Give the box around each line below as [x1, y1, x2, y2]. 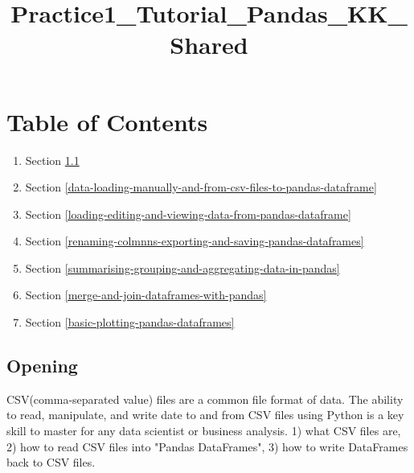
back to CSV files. [6, 454, 96, 471]
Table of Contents [6, 105, 208, 138]
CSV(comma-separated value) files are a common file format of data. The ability [6, 390, 404, 407]
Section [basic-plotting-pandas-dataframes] [25, 314, 235, 331]
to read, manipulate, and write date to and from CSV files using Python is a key [6, 406, 404, 423]
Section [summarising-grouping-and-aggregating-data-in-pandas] [25, 259, 340, 276]
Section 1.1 [25, 151, 80, 168]
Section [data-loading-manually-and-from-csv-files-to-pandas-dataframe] [25, 179, 377, 195]
